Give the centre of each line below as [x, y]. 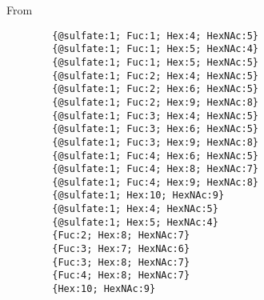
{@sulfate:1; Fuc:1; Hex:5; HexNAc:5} [155, 62]
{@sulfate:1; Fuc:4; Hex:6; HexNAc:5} [155, 156]
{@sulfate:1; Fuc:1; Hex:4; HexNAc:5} [155, 36]
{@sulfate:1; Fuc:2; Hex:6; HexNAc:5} [155, 89]
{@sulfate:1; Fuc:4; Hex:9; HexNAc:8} [155, 182]
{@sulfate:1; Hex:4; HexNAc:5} [135, 209]
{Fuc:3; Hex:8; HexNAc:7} [121, 262]
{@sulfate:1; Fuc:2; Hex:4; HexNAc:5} [155, 76]
